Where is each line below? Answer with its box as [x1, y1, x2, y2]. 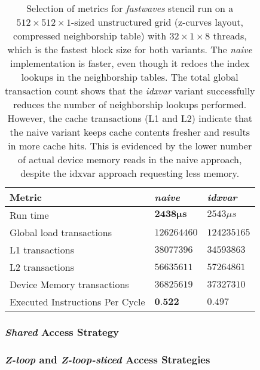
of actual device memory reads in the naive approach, [18, 152, 242, 166]
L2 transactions [10, 260, 75, 274]
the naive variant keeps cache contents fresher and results [10, 125, 250, 139]
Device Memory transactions [10, 277, 129, 291]
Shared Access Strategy [5, 324, 119, 339]
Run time [10, 208, 49, 222]
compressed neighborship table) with [13, 29, 167, 42]
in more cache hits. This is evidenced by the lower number [8, 139, 252, 152]
